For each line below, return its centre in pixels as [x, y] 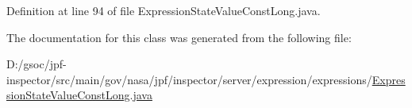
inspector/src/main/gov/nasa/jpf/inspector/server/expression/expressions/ [189, 79]
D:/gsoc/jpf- [37, 64]
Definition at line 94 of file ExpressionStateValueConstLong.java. [164, 10]
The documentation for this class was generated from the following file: [179, 37]
